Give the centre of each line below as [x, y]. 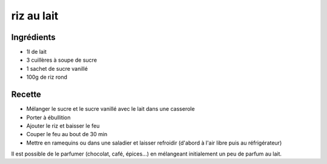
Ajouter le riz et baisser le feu [63, 126]
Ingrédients [33, 37]
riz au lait [35, 16]
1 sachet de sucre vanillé [57, 68]
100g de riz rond [47, 77]
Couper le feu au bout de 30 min [67, 134]
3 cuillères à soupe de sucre [61, 60]
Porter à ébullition [48, 117]
